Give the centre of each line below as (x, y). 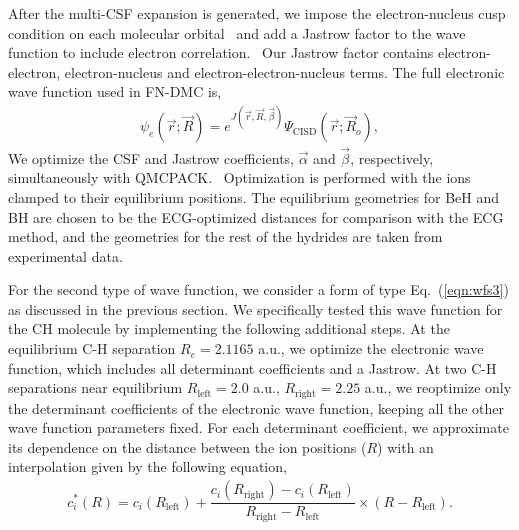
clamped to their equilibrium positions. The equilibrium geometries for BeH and (254, 196)
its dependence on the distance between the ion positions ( (187, 446)
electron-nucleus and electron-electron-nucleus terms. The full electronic (284, 71)
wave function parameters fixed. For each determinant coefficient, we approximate (258, 427)
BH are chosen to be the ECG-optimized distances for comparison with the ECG (256, 216)
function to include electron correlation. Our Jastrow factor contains (221, 52)
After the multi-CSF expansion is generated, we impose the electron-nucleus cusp (257, 13)
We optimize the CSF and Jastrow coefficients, (151, 157)
